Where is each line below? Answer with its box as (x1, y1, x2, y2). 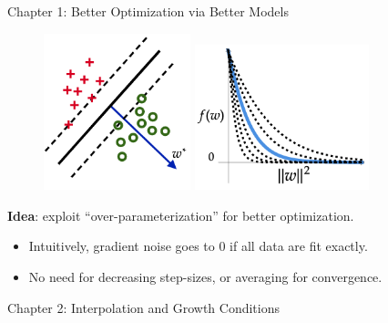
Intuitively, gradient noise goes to (28, 236, 215, 255)
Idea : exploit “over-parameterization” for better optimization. (7, 205, 354, 224)
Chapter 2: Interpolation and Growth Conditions (7, 297, 281, 317)
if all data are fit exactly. (230, 236, 368, 255)
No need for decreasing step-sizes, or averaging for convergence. (28, 266, 383, 286)
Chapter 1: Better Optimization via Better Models (7, 2, 289, 20)
